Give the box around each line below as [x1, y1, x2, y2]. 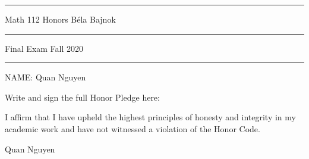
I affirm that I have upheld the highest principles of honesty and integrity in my [5, 111, 296, 123]
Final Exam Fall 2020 [5, 42, 84, 54]
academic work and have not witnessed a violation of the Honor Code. [5, 122, 260, 135]
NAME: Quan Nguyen [5, 71, 86, 83]
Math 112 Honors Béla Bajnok [5, 13, 116, 25]
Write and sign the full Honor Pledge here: [5, 91, 160, 103]
